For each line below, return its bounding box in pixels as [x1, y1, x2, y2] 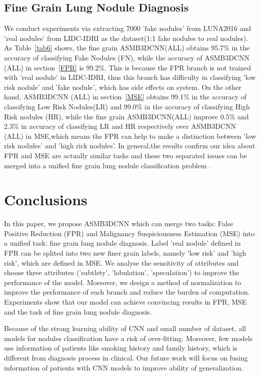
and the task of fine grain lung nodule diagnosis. [4, 306, 152, 317]
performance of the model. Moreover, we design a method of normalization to [4, 277, 241, 287]
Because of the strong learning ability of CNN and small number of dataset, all [4, 323, 246, 334]
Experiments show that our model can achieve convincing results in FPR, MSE [4, 296, 247, 307]
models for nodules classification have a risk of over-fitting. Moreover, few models [4, 333, 253, 343]
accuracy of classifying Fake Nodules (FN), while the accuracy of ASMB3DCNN [4, 52, 250, 62]
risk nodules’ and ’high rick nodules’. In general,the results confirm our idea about [4, 140, 255, 151]
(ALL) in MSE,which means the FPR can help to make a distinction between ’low [4, 130, 256, 141]
